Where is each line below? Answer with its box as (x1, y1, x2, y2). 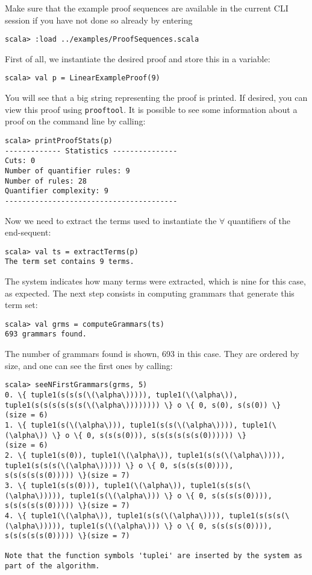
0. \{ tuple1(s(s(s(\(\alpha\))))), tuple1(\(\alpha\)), (5, 390, 238, 399)
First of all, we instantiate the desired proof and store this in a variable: (5, 52, 270, 65)
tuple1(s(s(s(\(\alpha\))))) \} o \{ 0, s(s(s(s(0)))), (5, 461, 234, 470)
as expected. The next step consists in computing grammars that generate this (5, 286, 295, 299)
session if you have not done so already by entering (5, 13, 193, 26)
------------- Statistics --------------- (5, 146, 178, 155)
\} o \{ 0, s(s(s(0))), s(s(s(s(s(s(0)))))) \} (52, 431, 246, 440)
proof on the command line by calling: (5, 115, 146, 127)
